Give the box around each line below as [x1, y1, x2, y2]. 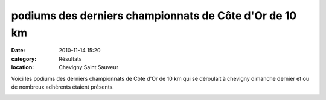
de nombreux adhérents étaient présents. [11, 83, 114, 90]
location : [11, 64, 34, 71]
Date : [11, 47, 25, 54]
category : [11, 55, 37, 63]
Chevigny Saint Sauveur [59, 64, 119, 71]
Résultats [59, 55, 82, 63]
